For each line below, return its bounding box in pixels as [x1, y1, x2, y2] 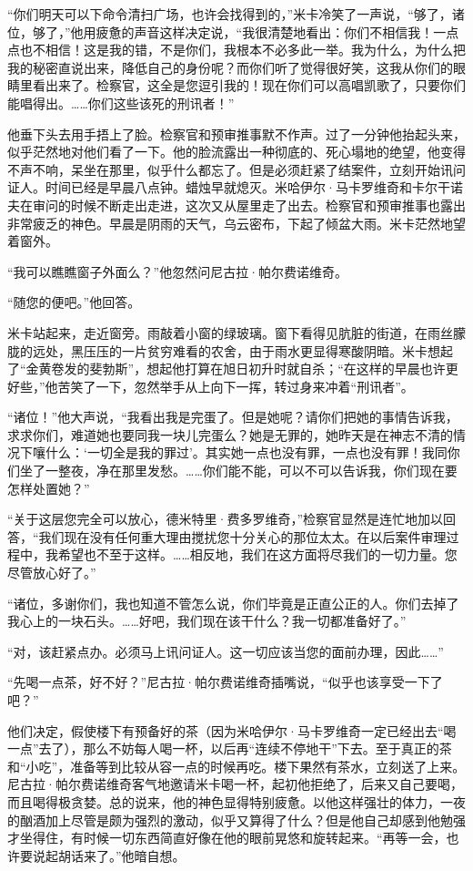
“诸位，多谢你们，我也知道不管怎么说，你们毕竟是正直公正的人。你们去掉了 [7, 593, 459, 612]
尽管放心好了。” [7, 563, 96, 582]
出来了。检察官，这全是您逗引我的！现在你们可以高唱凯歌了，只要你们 [45, 76, 466, 95]
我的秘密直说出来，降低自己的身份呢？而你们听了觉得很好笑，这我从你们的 [7, 57, 453, 77]
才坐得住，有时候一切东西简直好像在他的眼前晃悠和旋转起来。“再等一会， [7, 828, 447, 847]
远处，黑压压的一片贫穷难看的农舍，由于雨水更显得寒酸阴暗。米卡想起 [32, 341, 453, 360]
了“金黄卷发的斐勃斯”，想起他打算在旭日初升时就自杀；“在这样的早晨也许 [7, 359, 446, 378]
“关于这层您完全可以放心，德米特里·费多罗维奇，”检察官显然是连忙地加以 [7, 509, 444, 528]
